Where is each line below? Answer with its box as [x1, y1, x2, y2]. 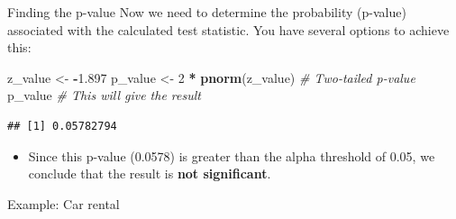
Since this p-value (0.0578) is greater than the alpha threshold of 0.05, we [28, 146, 435, 165]
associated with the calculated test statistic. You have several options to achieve [7, 20, 450, 39]
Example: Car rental [7, 194, 120, 213]
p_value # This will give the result [7, 86, 201, 105]
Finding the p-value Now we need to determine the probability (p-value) [7, 3, 406, 21]
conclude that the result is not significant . [28, 164, 271, 183]
